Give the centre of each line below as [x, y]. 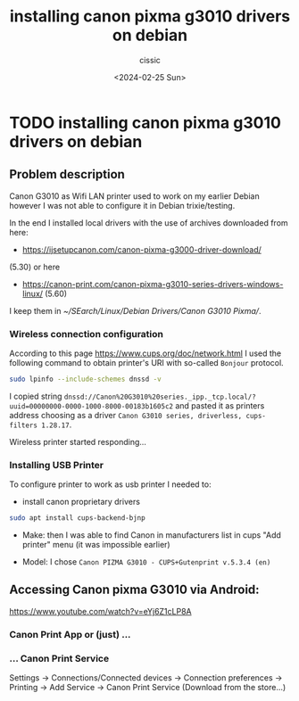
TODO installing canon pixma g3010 [145, 123]
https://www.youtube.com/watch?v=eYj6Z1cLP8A [100, 611]
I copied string [36, 396]
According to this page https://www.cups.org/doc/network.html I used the [145, 353]
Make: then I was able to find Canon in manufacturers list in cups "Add [151, 535]
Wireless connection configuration [86, 334]
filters [24, 425]
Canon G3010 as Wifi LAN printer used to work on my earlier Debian [135, 196]
